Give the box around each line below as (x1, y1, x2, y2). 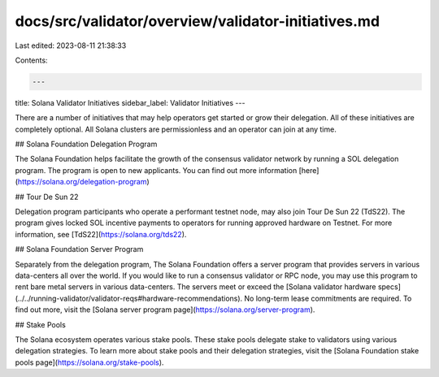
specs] (377, 282, 402, 292)
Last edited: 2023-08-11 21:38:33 (15, 41, 127, 50)
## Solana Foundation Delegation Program (15, 139, 158, 149)
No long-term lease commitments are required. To (244, 293, 412, 303)
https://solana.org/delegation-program (17, 177, 147, 187)
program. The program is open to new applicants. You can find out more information (15, 165, 298, 175)
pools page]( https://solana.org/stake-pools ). (15, 357, 164, 367)
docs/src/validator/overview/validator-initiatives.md (15, 12, 380, 30)
